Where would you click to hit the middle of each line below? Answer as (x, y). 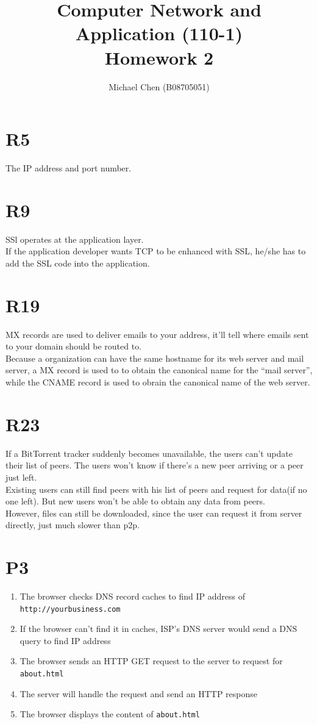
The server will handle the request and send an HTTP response (139, 693)
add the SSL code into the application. (78, 263)
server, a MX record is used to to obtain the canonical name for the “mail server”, (159, 370)
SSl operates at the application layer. (75, 239)
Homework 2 (159, 57)
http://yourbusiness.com (70, 609)
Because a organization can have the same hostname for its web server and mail (155, 358)
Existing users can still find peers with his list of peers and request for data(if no (156, 489)
